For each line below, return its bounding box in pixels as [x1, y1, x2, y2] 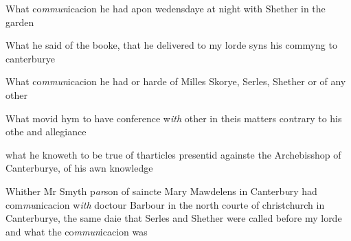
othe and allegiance [5, 124, 87, 139]
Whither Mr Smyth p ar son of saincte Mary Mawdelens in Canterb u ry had [5, 183, 317, 198]
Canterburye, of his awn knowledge [5, 161, 153, 175]
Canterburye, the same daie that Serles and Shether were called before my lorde [5, 211, 342, 225]
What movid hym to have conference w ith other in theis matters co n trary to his [5, 111, 342, 125]
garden [5, 14, 34, 29]
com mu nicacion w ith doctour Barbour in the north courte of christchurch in [5, 197, 325, 211]
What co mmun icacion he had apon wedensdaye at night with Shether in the [5, 1, 326, 15]
